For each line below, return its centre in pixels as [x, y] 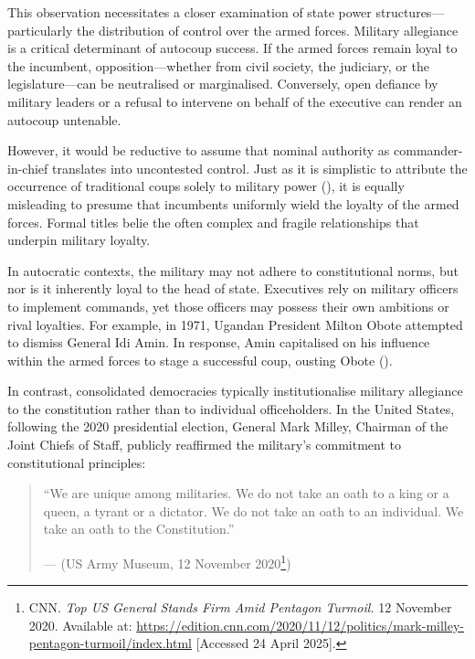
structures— [410, 12]
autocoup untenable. [64, 119]
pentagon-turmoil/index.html [110, 643]
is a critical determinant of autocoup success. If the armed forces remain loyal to [232, 48]
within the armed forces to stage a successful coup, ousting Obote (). [200, 360]
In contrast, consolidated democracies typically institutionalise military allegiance [235, 391]
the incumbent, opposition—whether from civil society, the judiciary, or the [218, 65]
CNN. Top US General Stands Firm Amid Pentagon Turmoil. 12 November [240, 607]
